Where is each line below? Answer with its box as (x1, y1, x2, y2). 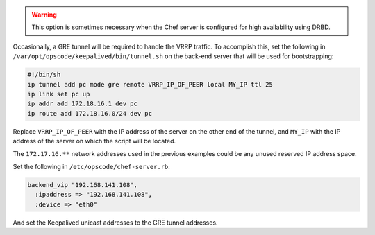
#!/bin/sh (27, 71, 61, 79)
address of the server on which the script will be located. (12, 137, 176, 146)
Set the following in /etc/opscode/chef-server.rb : (12, 162, 170, 171)
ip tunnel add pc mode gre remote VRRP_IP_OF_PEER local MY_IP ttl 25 (27, 80, 274, 88)
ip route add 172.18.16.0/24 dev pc (27, 110, 153, 117)
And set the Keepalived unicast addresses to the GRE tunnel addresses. (12, 218, 218, 227)
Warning (31, 10, 57, 19)
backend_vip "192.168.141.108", (27, 181, 138, 189)
